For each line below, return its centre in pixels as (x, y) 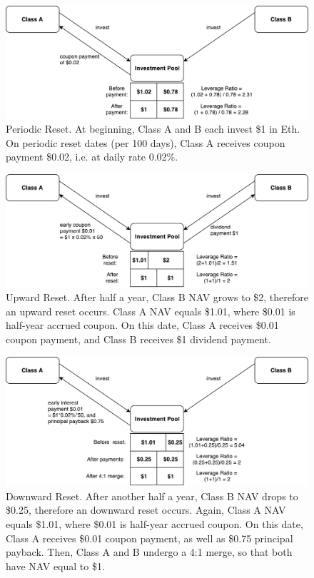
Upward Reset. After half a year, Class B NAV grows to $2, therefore (157, 297)
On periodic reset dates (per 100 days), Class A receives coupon (146, 142)
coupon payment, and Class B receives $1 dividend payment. (138, 339)
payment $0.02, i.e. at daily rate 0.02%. (92, 157)
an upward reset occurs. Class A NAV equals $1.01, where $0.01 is (151, 311)
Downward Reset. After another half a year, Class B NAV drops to (152, 496)
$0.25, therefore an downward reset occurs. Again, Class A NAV (146, 510)
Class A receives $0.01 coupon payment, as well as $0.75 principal (150, 538)
